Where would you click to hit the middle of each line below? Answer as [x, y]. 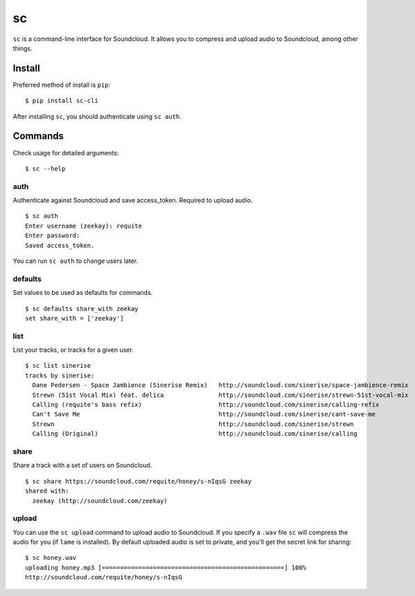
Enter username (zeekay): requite [83, 226]
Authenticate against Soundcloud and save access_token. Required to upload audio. [133, 201]
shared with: [47, 491]
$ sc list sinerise [58, 366]
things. [23, 48]
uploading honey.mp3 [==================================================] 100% [166, 568]
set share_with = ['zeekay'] [74, 318]
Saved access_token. [60, 245]
